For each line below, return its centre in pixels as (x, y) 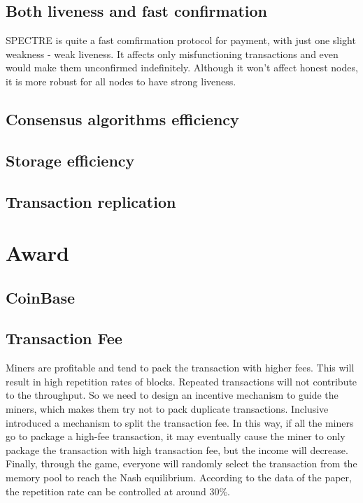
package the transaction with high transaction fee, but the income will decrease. (177, 449)
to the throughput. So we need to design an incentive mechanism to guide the (172, 395)
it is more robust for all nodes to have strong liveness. (121, 81)
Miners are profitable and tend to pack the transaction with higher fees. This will (180, 368)
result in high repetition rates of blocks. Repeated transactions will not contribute (181, 381)
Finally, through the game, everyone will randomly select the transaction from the (181, 463)
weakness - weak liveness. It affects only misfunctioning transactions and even (172, 54)
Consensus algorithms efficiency (122, 119)
